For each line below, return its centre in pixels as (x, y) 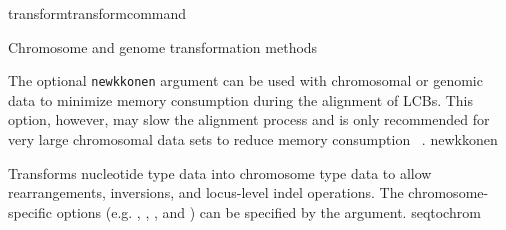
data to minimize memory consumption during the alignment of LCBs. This (241, 99)
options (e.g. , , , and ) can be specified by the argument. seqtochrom (268, 211)
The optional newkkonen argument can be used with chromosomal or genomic (245, 80)
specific (30, 211)
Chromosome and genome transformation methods (163, 46)
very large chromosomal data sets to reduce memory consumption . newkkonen (253, 139)
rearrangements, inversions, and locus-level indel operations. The (206, 192)
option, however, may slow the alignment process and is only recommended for (249, 119)
